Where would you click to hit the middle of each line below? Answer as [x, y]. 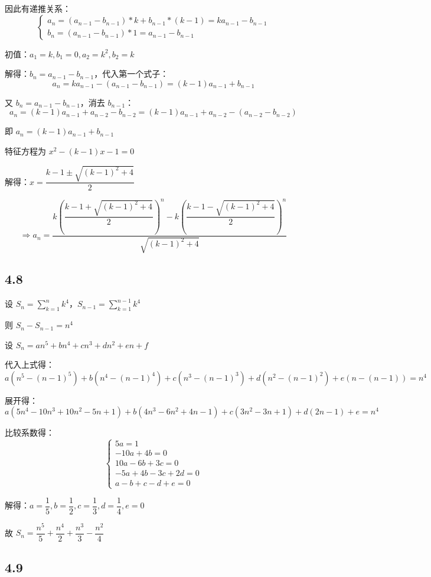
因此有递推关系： [38, 8]
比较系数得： [30, 432]
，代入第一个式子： [131, 74]
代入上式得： [30, 364]
